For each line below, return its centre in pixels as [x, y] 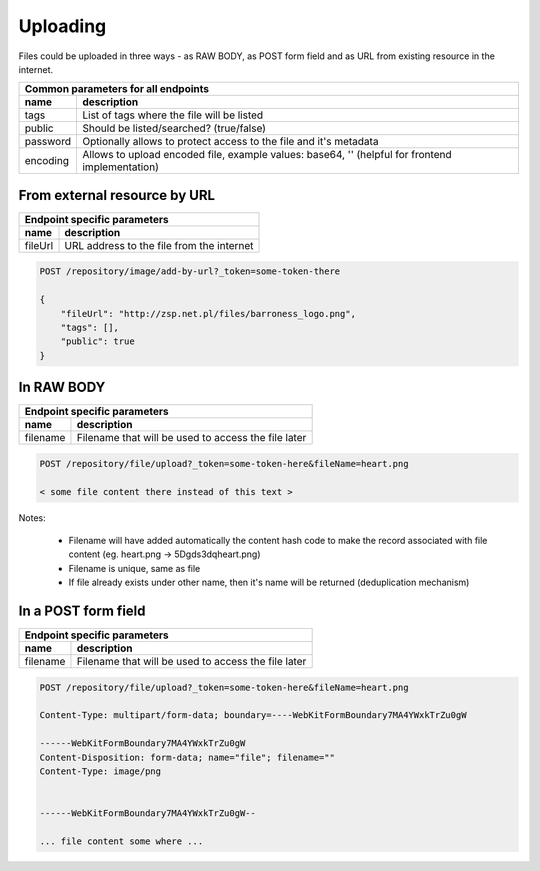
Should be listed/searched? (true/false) [174, 128]
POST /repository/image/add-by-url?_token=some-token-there [190, 271]
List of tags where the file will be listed [172, 115]
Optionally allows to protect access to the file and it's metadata [230, 142]
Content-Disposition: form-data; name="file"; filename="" [187, 757]
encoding [47, 161]
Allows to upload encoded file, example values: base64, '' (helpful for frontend [266, 155]
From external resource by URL [116, 195]
